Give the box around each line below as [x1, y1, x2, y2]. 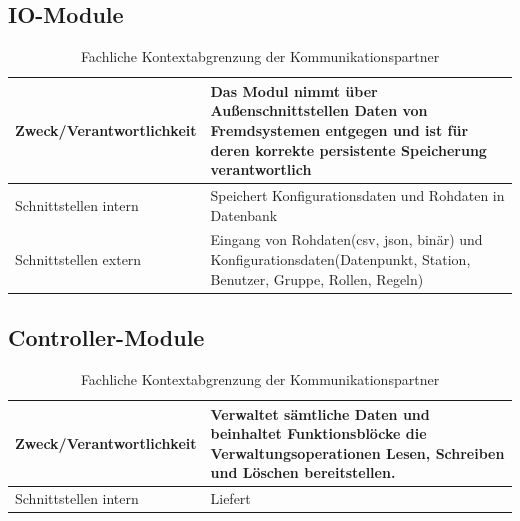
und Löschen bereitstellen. [210, 462, 396, 483]
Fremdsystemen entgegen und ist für [210, 119, 469, 140]
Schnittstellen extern [15, 249, 142, 270]
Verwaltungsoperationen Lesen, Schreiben [210, 442, 505, 463]
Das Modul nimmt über [210, 80, 378, 101]
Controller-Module [8, 322, 205, 353]
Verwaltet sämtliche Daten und [210, 403, 430, 424]
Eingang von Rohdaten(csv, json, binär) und [210, 229, 483, 250]
